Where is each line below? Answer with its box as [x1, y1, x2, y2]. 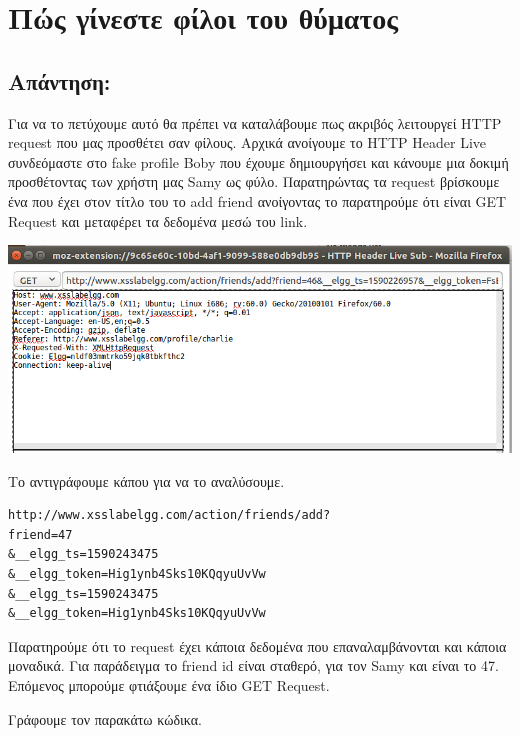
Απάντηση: [8, 65, 111, 96]
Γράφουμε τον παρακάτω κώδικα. [8, 708, 202, 729]
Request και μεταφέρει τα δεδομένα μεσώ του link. [8, 210, 308, 231]
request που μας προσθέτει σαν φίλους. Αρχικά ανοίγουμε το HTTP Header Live [8, 132, 487, 153]
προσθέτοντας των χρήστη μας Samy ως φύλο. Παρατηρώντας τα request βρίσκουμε [8, 171, 500, 192]
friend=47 [8, 527, 73, 542]
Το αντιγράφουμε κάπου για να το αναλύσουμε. [8, 470, 285, 491]
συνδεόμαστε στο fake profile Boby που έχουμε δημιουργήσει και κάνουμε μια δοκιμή [8, 151, 509, 172]
